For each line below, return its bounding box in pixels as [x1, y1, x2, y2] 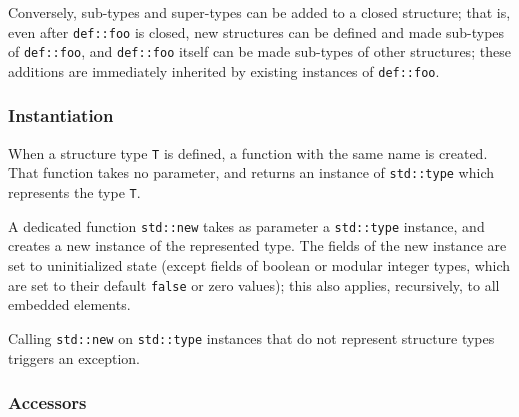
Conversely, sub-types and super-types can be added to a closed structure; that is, [8, 2, 511, 22]
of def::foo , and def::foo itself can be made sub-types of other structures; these [8, 41, 511, 62]
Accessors [8, 390, 87, 415]
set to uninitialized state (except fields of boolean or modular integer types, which [8, 255, 511, 275]
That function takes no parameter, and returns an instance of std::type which [8, 162, 495, 183]
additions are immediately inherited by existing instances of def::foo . [8, 60, 440, 81]
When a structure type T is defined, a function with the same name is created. [8, 142, 488, 163]
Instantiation [8, 103, 114, 128]
